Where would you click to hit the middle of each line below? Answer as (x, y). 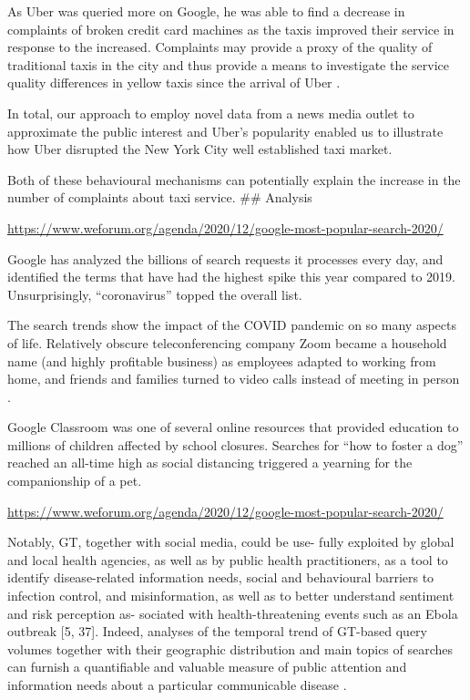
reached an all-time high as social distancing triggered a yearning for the (210, 463)
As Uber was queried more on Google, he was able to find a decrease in (206, 11)
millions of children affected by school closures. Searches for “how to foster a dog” (235, 444)
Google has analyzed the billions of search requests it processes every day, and (225, 258)
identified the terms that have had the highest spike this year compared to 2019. (231, 277)
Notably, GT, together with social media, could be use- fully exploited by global (231, 542)
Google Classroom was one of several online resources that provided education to (233, 427)
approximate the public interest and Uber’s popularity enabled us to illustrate (225, 131)
